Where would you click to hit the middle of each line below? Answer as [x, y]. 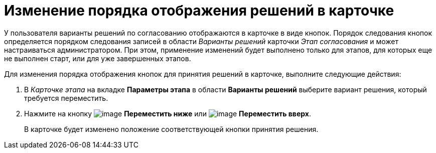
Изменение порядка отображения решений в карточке [199, 11]
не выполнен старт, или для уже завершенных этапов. [98, 58]
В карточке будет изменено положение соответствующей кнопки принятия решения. [171, 129]
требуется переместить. [66, 98]
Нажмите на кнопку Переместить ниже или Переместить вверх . [168, 113]
